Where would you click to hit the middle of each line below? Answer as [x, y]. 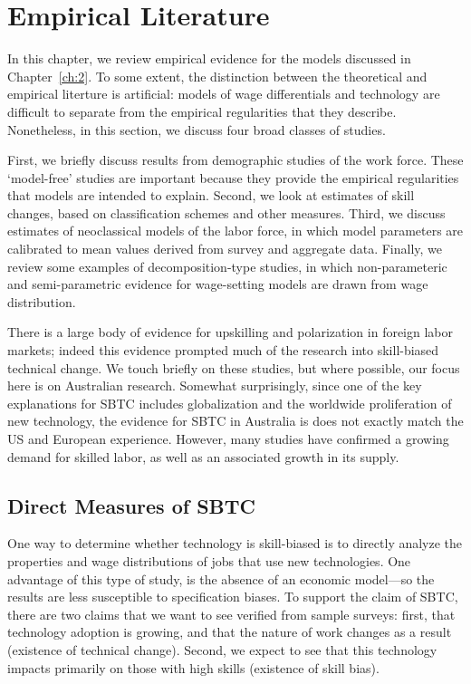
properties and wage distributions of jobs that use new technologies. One [209, 560]
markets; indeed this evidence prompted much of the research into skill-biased [223, 350]
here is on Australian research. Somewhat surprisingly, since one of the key [215, 385]
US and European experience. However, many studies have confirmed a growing [228, 438]
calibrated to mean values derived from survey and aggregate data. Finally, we [225, 249]
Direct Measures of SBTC [132, 505]
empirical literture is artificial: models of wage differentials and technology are [224, 94]
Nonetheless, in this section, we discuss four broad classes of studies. [197, 129]
